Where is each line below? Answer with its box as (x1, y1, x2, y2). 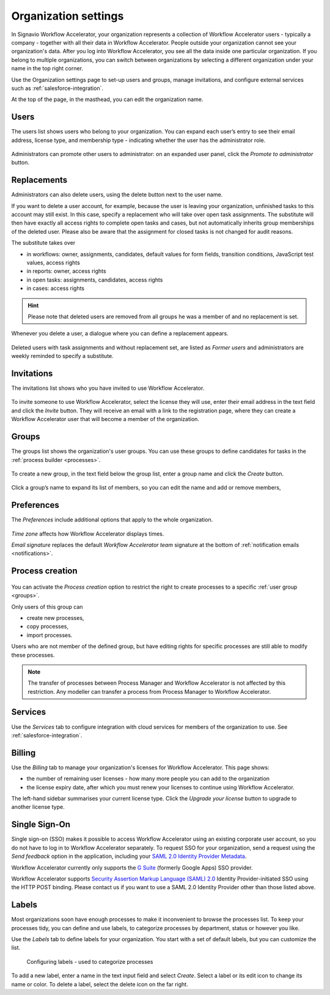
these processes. (11, 651, 55, 658)
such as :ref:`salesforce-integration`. (11, 84, 104, 92)
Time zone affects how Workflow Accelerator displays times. (11, 530, 164, 537)
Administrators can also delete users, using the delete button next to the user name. (11, 191, 223, 198)
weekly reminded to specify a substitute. (11, 352, 114, 360)
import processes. (26, 631, 73, 639)
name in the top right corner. (11, 65, 84, 72)
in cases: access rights (26, 285, 85, 292)
